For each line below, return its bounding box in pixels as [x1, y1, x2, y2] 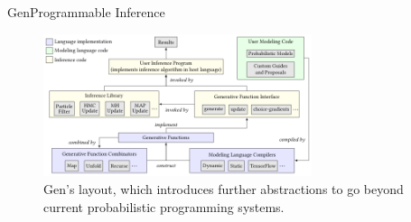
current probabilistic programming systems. [43, 197, 285, 216]
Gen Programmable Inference [7, 3, 165, 21]
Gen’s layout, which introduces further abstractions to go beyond [43, 179, 404, 198]
